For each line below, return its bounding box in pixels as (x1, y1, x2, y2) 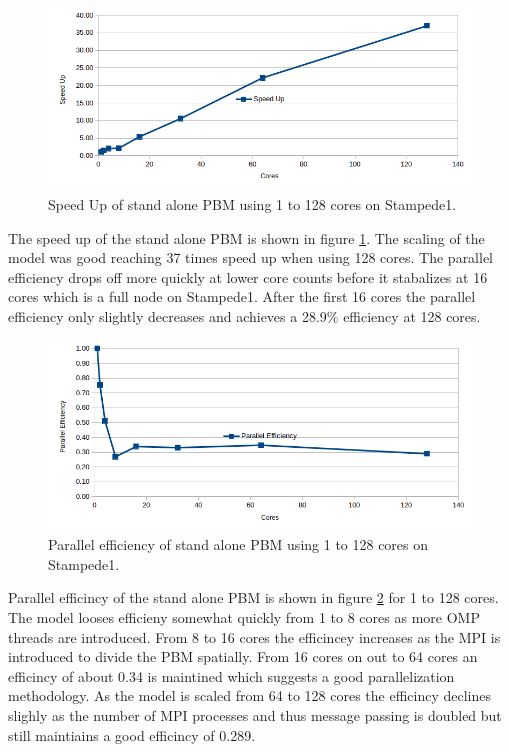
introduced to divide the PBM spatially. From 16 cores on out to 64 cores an (8, 646, 478, 667)
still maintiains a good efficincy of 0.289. (8, 724, 256, 745)
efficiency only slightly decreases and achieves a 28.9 (8, 306, 327, 327)
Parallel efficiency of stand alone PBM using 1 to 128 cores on (48, 534, 429, 555)
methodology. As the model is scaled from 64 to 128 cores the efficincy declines (8, 685, 491, 706)
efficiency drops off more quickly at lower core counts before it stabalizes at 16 (8, 266, 488, 287)
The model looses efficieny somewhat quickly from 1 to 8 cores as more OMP (8, 606, 480, 627)
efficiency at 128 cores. (343, 306, 481, 327)
